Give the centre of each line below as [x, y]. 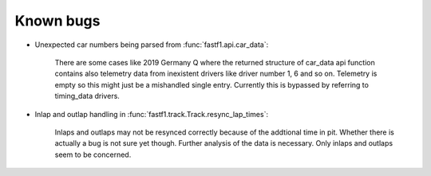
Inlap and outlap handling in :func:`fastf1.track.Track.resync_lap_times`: [152, 114]
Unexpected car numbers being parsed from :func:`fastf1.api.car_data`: [152, 45]
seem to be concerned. [93, 154]
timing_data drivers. [87, 96]
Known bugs [57, 21]
